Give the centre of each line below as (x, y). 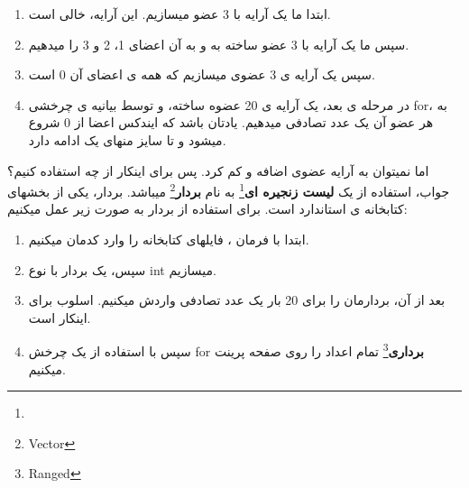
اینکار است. (60, 317)
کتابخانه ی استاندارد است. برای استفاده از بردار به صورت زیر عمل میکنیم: (207, 209)
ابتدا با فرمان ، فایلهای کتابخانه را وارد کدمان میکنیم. (169, 239)
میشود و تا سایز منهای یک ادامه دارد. (127, 139)
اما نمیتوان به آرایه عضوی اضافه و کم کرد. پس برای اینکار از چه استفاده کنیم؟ (218, 170)
